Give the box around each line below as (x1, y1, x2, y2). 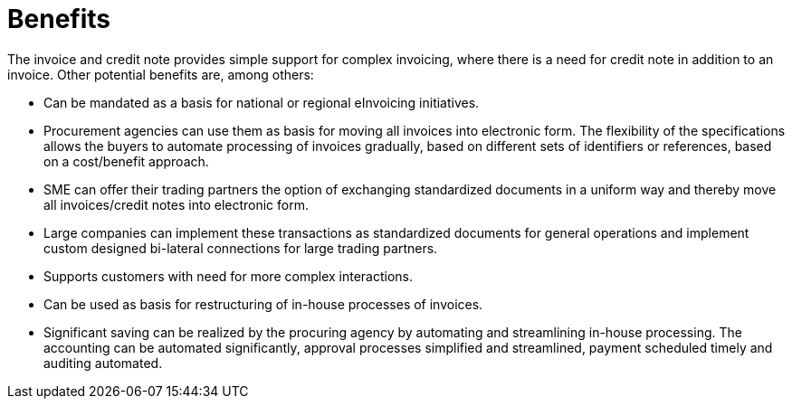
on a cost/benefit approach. (43, 153, 209, 169)
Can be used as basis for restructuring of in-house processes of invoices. (43, 296, 483, 312)
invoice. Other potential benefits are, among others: (7, 66, 314, 82)
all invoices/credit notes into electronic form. (43, 196, 310, 212)
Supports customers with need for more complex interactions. (43, 268, 414, 284)
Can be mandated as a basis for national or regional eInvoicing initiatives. (43, 94, 480, 110)
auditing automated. (43, 354, 163, 371)
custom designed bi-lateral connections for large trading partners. (43, 240, 438, 256)
